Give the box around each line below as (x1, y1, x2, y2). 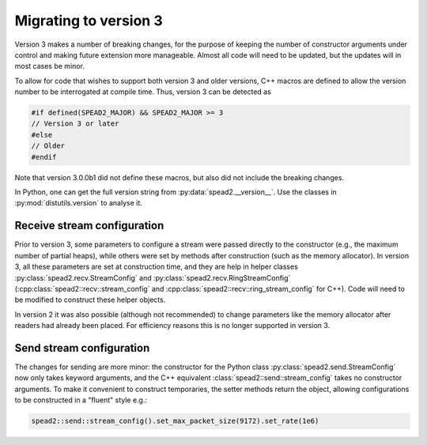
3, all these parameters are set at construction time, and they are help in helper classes (14, 262, 298, 272)
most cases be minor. (14, 62, 85, 71)
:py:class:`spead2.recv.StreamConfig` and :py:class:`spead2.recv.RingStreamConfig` (14, 273, 291, 282)
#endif (31, 153, 57, 161)
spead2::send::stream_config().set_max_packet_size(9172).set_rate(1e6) (31, 417, 319, 426)
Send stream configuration (14, 341, 150, 355)
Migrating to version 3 (14, 12, 163, 29)
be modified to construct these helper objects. (14, 295, 166, 304)
